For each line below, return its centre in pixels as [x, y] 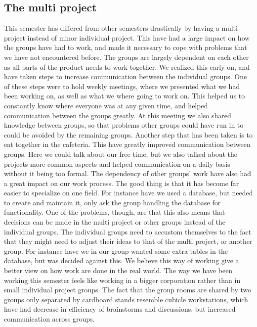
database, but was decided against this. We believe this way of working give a [122, 260]
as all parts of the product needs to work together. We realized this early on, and [127, 67]
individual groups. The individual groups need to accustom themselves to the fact [128, 231]
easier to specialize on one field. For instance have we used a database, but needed [128, 193]
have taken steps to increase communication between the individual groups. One [126, 76]
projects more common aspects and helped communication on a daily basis [117, 163]
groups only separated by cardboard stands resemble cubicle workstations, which [126, 299]
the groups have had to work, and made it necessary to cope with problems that [126, 47]
